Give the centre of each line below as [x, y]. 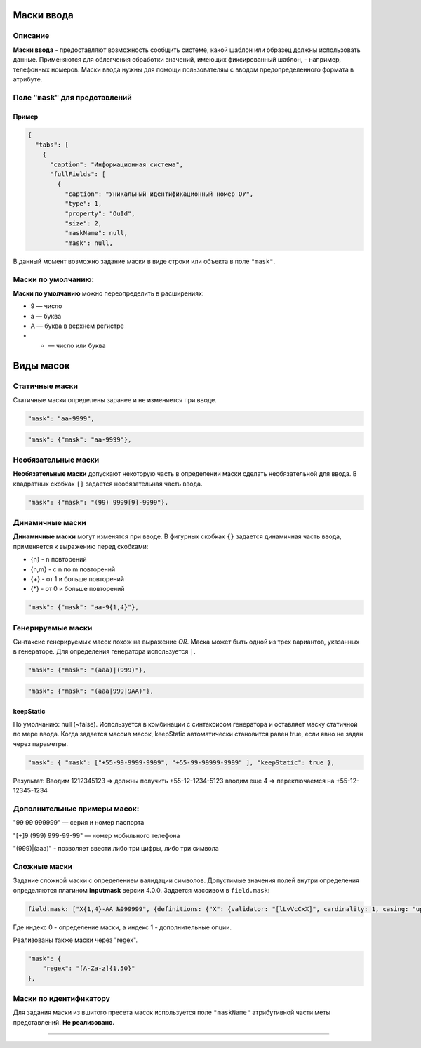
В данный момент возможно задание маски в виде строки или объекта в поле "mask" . [144, 261]
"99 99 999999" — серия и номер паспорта [79, 823]
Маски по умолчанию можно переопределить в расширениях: [108, 293]
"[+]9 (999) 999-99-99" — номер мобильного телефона [96, 835]
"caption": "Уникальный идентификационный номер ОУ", [159, 194]
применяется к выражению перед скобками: [81, 546]
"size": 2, [83, 224]
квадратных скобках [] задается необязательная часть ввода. [108, 484]
